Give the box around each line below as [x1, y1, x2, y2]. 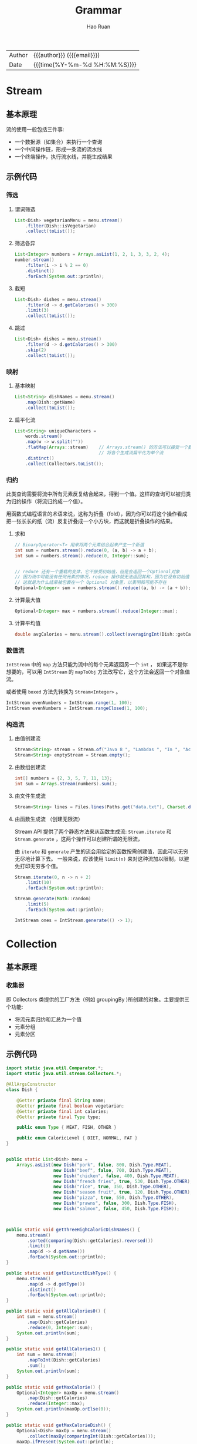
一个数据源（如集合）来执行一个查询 [14, 138, 103, 145]
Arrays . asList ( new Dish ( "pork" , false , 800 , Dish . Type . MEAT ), [16, 1162, 172, 1168]
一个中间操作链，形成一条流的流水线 [14, 146, 103, 153]
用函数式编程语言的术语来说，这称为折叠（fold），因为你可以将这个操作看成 [6, 510, 188, 517]
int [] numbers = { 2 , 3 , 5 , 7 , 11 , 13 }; [14, 775, 113, 781]
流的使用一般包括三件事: [6, 125, 64, 133]
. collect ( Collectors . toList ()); [25, 461, 104, 467]
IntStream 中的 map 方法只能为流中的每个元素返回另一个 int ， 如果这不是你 [6, 661, 188, 668]
